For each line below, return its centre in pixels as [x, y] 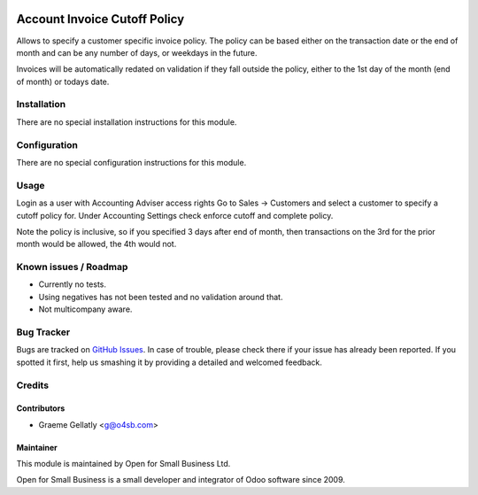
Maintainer [37, 447]
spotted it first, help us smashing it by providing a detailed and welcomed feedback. [169, 362]
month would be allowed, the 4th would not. [96, 244]
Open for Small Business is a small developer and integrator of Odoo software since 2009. [181, 480]
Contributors [41, 408]
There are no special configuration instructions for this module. [131, 162]
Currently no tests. [72, 284]
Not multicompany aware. [85, 309]
